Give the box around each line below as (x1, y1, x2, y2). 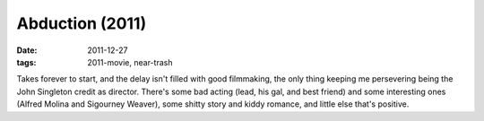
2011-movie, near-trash (87, 56, 173, 67)
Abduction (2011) (16, 13, 147, 33)
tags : (16, 56, 37, 67)
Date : (16, 45, 38, 56)
